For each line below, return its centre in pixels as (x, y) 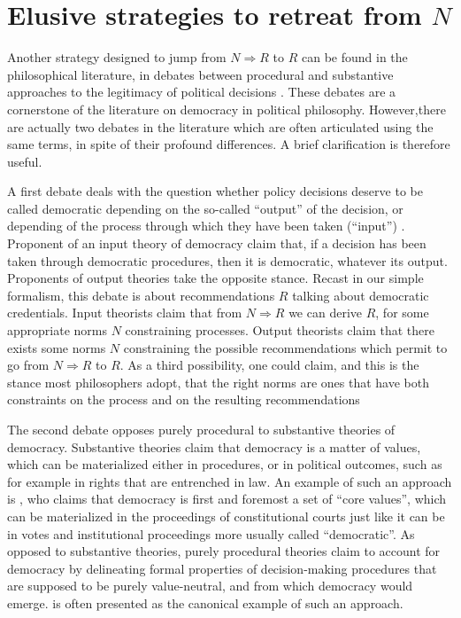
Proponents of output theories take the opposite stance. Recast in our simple (215, 278)
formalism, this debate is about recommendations (141, 295)
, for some (402, 313)
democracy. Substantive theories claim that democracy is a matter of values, (214, 446)
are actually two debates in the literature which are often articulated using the (220, 126)
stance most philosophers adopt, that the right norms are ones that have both (219, 382)
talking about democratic (361, 295)
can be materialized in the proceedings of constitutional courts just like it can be (226, 516)
